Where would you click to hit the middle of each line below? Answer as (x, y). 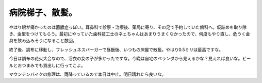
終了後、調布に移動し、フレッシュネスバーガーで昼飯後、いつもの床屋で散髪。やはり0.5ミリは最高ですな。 (116, 50)
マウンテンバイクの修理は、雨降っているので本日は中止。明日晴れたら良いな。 (88, 74)
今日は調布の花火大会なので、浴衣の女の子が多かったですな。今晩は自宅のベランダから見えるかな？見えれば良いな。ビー (130, 59)
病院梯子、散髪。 (43, 13)
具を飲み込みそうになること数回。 (43, 41)
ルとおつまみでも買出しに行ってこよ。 (47, 65)
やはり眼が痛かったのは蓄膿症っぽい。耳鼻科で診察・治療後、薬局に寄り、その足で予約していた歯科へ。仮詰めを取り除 (128, 27)
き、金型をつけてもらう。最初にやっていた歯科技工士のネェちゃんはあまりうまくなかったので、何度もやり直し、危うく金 (130, 33)
